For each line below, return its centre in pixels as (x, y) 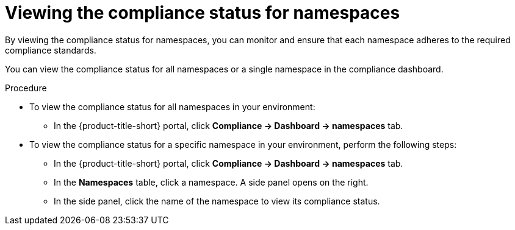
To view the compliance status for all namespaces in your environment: (172, 106)
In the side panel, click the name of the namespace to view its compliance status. (217, 201)
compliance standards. (51, 50)
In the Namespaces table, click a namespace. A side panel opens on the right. (211, 182)
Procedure (26, 88)
